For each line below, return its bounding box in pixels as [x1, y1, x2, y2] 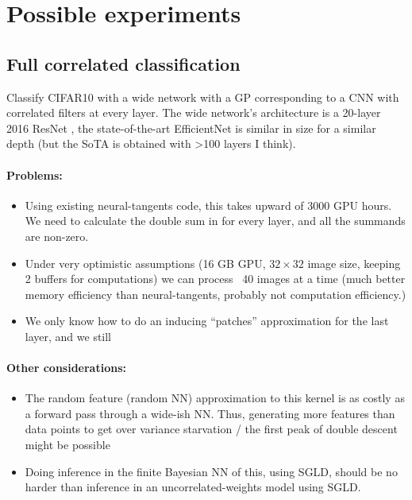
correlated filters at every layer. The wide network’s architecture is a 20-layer [6, 104, 381, 121]
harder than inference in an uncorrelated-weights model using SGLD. [25, 479, 361, 495]
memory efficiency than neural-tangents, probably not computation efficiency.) [25, 285, 406, 302]
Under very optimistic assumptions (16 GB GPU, [25, 254, 266, 271]
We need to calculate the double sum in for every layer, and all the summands [25, 212, 406, 229]
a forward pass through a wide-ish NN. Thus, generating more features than [25, 405, 395, 421]
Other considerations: [6, 359, 126, 376]
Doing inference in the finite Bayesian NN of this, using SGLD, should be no [25, 463, 398, 479]
